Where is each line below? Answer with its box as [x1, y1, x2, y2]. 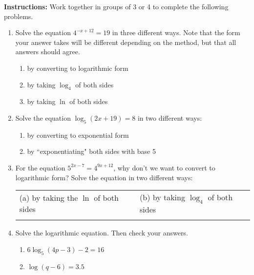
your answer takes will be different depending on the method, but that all [15, 37, 236, 47]
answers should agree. [15, 46, 80, 57]
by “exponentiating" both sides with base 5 [27, 146, 156, 156]
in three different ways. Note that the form [112, 27, 240, 38]
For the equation [15, 162, 65, 172]
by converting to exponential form [27, 129, 129, 140]
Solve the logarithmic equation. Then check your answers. [15, 228, 188, 238]
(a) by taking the [19, 192, 78, 204]
